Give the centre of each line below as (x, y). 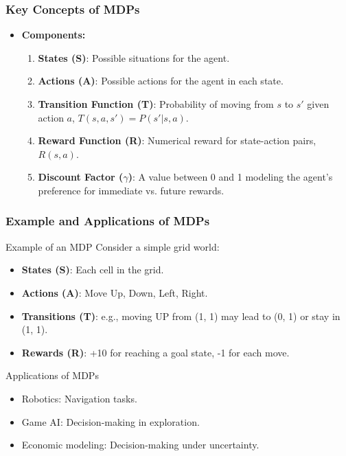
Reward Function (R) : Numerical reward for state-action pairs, (177, 140)
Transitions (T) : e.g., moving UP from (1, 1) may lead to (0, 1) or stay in (181, 316)
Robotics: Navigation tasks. (79, 398)
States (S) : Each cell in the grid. (93, 270)
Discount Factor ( (81, 177)
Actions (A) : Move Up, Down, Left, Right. (115, 292)
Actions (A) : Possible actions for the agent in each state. (161, 81)
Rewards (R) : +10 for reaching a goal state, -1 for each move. (155, 352)
